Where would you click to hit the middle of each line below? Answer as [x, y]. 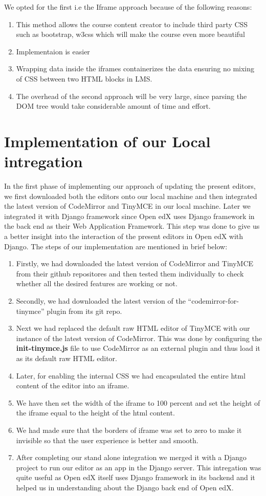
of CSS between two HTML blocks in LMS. [84, 78]
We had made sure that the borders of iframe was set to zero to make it [129, 430]
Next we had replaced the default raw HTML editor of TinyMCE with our [133, 328]
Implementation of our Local [107, 141]
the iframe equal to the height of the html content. [95, 413]
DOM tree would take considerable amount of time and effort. [113, 106]
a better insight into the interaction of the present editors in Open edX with [124, 236]
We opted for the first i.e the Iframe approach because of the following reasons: [128, 7]
